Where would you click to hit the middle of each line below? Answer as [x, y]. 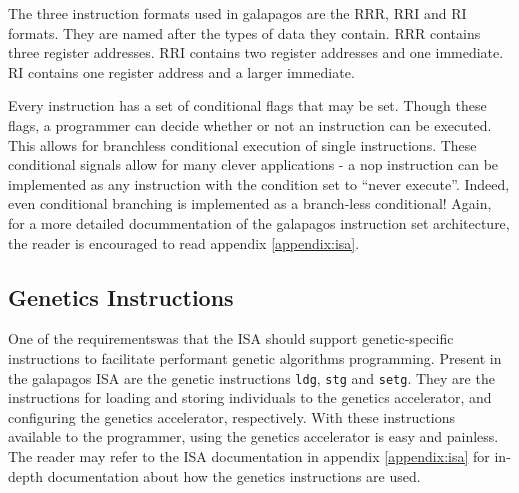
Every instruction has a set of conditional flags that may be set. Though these [247, 105]
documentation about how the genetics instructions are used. [234, 475]
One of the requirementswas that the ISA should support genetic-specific [231, 338]
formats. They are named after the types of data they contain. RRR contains [244, 32]
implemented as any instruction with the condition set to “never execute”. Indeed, [259, 183]
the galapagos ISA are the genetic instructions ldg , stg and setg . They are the [251, 377]
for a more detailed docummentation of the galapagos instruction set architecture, [259, 222]
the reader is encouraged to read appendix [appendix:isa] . [184, 242]
